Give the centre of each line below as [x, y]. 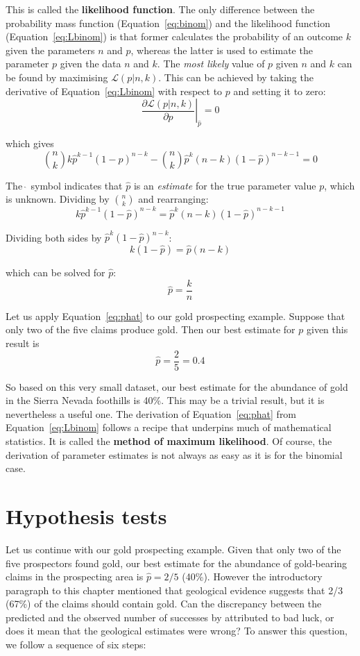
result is [23, 343]
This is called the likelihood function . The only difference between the [160, 9]
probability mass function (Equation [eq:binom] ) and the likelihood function [168, 23]
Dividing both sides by [54, 237]
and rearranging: [173, 199]
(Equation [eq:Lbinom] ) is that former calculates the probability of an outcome [174, 36]
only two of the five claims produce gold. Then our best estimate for [151, 329]
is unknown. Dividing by [58, 199]
